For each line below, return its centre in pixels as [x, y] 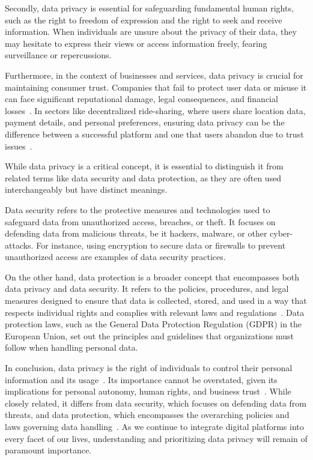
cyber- [281, 233]
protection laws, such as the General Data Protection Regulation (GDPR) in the [153, 324]
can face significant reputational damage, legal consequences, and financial [141, 99]
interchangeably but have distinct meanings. [86, 189]
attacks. [19, 245]
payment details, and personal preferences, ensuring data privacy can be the [145, 122]
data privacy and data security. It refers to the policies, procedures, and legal [147, 289]
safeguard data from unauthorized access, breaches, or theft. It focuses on [140, 221]
